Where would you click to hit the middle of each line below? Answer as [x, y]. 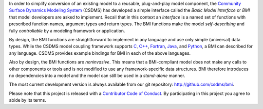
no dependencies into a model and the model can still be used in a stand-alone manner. [97, 76]
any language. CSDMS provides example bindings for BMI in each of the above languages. [100, 53]
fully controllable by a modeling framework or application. [67, 31]
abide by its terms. [28, 100]
